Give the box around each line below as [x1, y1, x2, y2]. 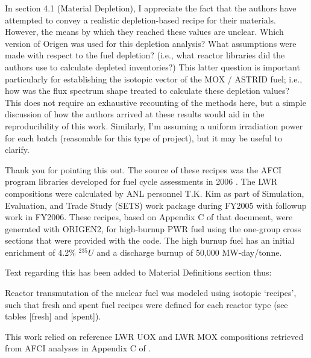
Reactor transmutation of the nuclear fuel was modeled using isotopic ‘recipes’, [5, 286, 297, 299]
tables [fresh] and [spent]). [5, 310, 101, 323]
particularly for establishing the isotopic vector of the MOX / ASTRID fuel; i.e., [5, 72, 303, 85]
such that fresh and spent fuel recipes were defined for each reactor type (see [5, 298, 288, 310]
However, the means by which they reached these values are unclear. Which [5, 25, 284, 38]
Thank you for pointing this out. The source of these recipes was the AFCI [5, 163, 282, 176]
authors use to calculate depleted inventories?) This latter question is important [5, 60, 300, 73]
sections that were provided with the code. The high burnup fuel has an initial [5, 234, 295, 247]
